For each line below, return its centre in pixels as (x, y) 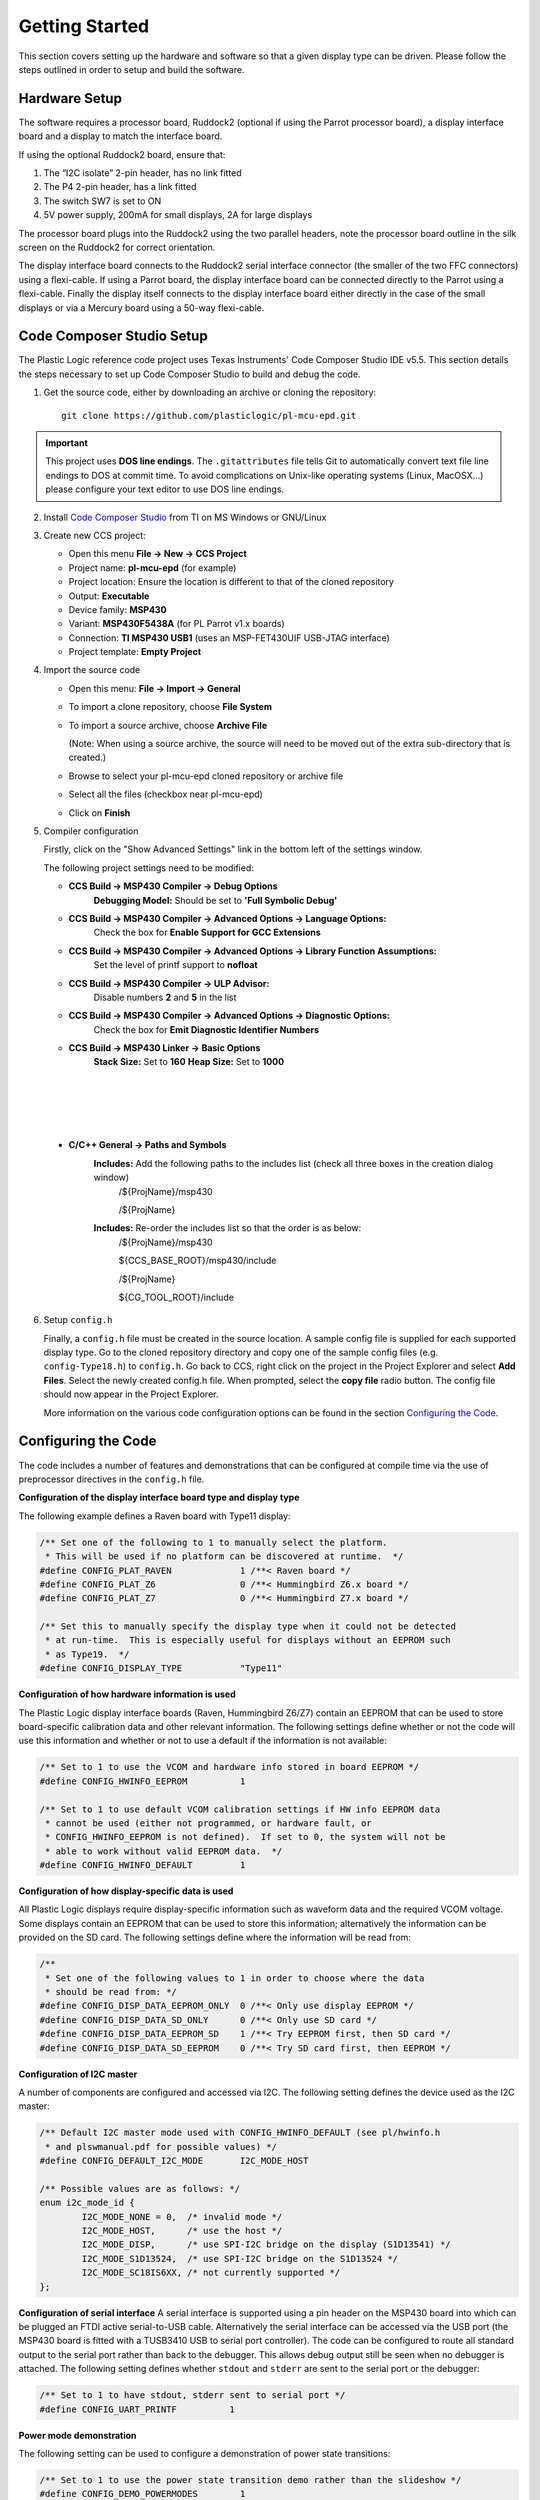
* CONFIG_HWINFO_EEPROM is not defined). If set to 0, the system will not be (245, 1837)
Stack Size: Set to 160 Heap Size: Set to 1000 (189, 1062)
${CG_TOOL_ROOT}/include (176, 1297)
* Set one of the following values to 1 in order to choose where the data (235, 1978)
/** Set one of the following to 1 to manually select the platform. (213, 1542)
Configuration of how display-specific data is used (126, 1891)
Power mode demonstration (77, 2435)
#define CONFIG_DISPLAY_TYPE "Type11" (161, 1668)
